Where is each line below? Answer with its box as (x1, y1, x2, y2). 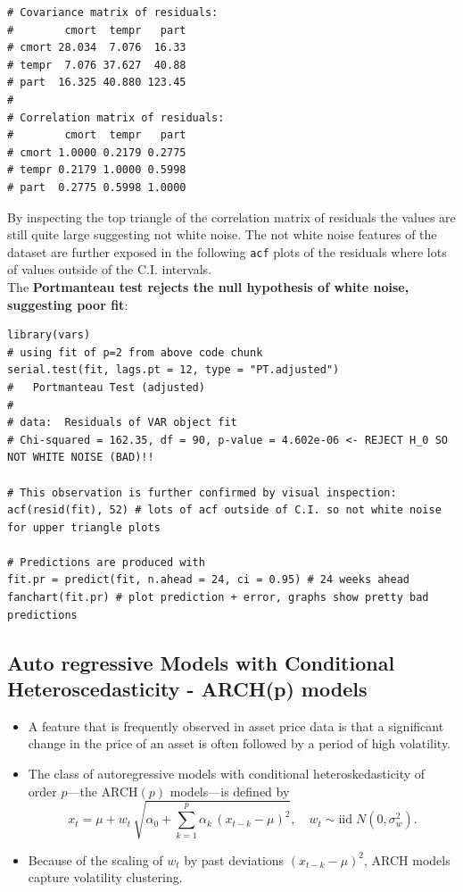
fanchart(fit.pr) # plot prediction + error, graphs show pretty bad (7, 591, 429, 604)
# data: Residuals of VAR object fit (7, 416, 237, 429)
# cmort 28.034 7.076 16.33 (7, 41, 186, 54)
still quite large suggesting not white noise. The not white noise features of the (7, 225, 437, 244)
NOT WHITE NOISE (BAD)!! (7, 451, 154, 464)
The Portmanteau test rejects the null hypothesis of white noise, (7, 277, 409, 296)
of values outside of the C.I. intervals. (7, 260, 211, 279)
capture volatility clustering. (28, 868, 183, 887)
